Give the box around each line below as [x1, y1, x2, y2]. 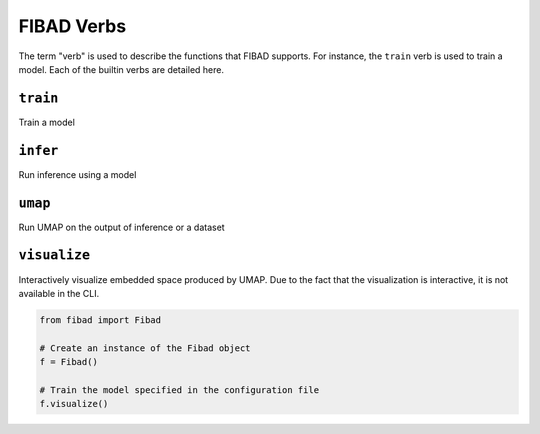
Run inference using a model [18, 168, 137, 180]
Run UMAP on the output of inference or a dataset [18, 221, 225, 233]
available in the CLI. [18, 287, 100, 299]
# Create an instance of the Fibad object [39, 342, 251, 354]
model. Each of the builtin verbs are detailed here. [18, 63, 225, 75]
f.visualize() [39, 398, 109, 410]
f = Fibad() [39, 356, 99, 368]
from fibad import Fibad [39, 314, 162, 325]
